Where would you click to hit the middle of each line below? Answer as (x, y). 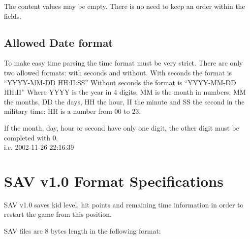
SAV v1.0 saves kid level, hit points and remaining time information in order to (124, 204)
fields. (13, 16)
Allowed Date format (59, 42)
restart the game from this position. (58, 214)
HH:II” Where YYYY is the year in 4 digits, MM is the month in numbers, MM (125, 92)
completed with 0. (31, 137)
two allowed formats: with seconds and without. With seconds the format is (118, 72)
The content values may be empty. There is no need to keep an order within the (125, 6)
